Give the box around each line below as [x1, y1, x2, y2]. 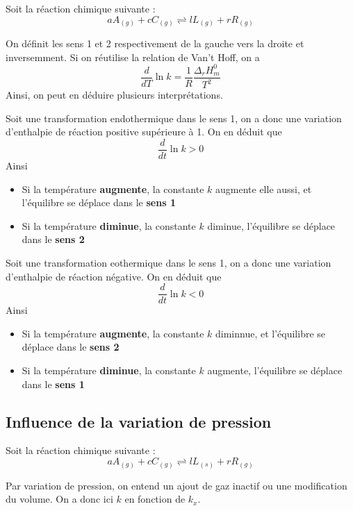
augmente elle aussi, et [215, 181, 312, 196]
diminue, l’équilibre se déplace [207, 218, 336, 233]
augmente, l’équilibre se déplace [207, 363, 343, 378]
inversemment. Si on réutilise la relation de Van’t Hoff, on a [6, 49, 260, 64]
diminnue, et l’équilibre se [215, 326, 326, 340]
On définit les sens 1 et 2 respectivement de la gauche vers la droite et [6, 36, 304, 51]
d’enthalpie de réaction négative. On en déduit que [6, 269, 222, 283]
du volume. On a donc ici [6, 492, 113, 506]
